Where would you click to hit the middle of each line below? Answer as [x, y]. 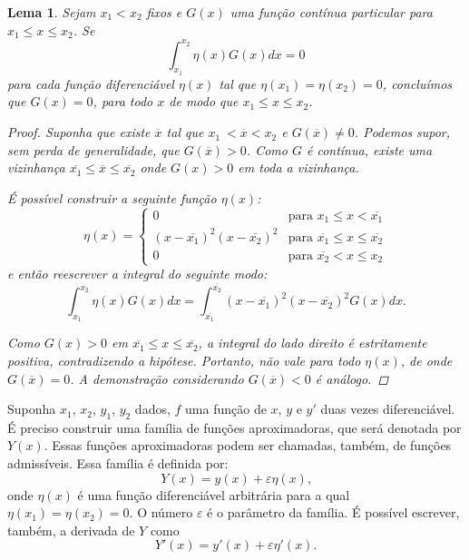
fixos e [164, 12]
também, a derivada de [71, 530]
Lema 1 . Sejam [52, 12]
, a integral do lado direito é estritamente [313, 343]
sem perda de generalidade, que [93, 149]
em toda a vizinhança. [298, 167]
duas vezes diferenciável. [388, 409]
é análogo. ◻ [352, 378]
